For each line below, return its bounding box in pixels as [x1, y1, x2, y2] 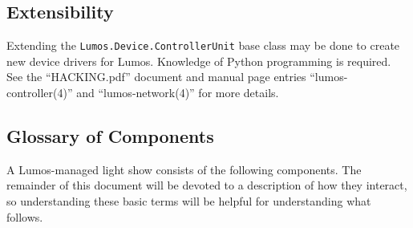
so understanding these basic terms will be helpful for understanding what [6, 193, 371, 210]
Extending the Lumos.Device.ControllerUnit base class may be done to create [6, 37, 400, 54]
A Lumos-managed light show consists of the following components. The [6, 161, 362, 177]
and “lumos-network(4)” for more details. [76, 84, 279, 101]
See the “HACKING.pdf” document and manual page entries [6, 68, 306, 85]
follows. [6, 208, 43, 225]
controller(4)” [6, 84, 73, 101]
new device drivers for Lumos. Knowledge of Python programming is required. [6, 52, 391, 69]
